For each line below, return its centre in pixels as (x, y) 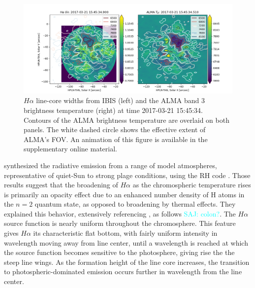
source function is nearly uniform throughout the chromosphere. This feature (120, 223)
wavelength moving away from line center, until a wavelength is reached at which (126, 242)
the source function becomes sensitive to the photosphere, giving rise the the (119, 252)
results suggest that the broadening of (61, 185)
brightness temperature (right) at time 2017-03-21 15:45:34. (113, 110)
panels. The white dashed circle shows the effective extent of (115, 129)
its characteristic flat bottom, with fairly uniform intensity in (125, 233)
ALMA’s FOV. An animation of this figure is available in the (116, 139)
